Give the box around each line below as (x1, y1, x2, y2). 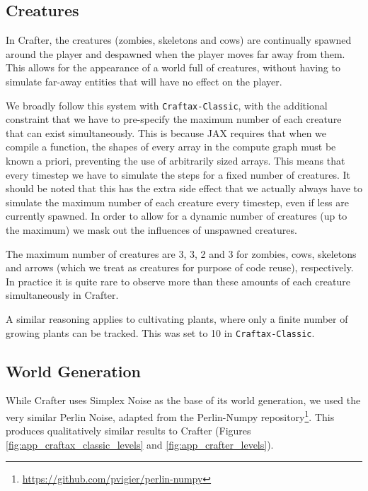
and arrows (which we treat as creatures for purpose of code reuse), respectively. (6, 260, 354, 275)
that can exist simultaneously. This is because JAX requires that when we (6, 125, 327, 140)
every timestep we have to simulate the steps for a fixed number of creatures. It (6, 167, 351, 182)
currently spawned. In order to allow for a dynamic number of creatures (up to (6, 208, 347, 223)
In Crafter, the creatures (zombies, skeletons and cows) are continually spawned (6, 32, 352, 47)
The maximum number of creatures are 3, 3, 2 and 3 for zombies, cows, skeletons (6, 246, 357, 261)
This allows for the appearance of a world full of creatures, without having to (6, 60, 340, 75)
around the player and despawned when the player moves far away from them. (6, 46, 345, 61)
